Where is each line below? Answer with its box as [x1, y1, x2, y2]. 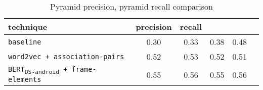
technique [8, 21, 48, 32]
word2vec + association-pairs [8, 52, 124, 61]
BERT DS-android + [8, 65, 68, 76]
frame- [71, 65, 97, 73]
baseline [8, 37, 41, 46]
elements [8, 75, 41, 84]
